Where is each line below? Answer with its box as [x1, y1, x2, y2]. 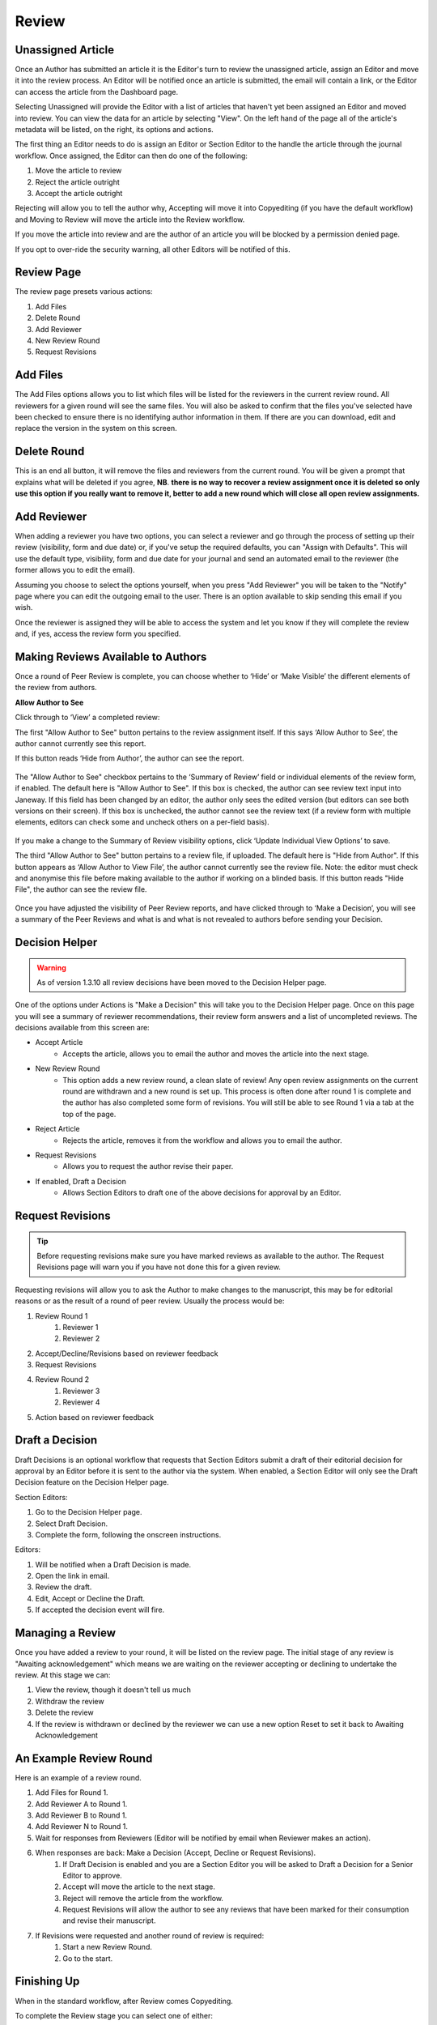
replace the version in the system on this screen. [15, 424, 177, 433]
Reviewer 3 [62, 1386, 100, 1396]
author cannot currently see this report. [15, 739, 146, 748]
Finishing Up [15, 1975, 80, 1989]
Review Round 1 [35, 1311, 88, 1320]
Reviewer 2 [62, 1333, 100, 1344]
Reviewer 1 [62, 1322, 99, 1332]
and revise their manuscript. [62, 1916, 156, 1925]
